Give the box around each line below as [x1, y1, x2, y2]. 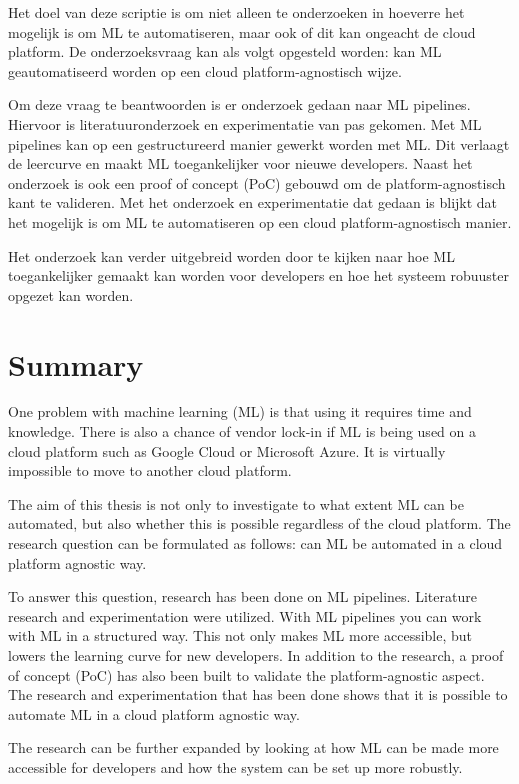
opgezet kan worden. [8, 284, 134, 305]
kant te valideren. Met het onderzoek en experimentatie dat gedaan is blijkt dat [8, 192, 498, 213]
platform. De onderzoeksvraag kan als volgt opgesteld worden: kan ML [8, 41, 442, 62]
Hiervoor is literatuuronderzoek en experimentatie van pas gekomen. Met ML [8, 113, 482, 134]
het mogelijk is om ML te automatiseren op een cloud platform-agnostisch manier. [8, 211, 512, 232]
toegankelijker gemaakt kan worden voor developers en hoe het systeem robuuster [8, 265, 510, 286]
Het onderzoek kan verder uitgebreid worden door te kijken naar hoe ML [8, 245, 455, 266]
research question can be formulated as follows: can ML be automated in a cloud [8, 533, 503, 553]
